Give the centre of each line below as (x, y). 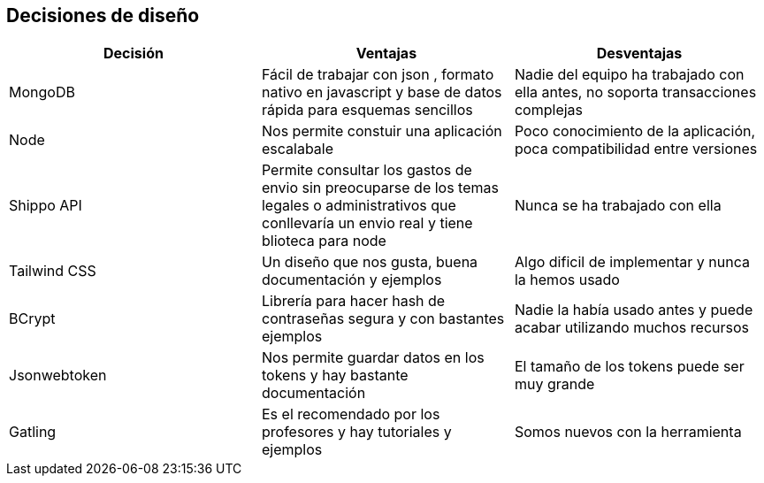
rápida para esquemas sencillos (367, 110)
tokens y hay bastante (335, 376)
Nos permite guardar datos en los (373, 358)
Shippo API (46, 206)
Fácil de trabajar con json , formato (378, 75)
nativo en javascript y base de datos (382, 92)
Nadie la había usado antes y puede (634, 310)
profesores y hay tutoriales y (356, 432)
